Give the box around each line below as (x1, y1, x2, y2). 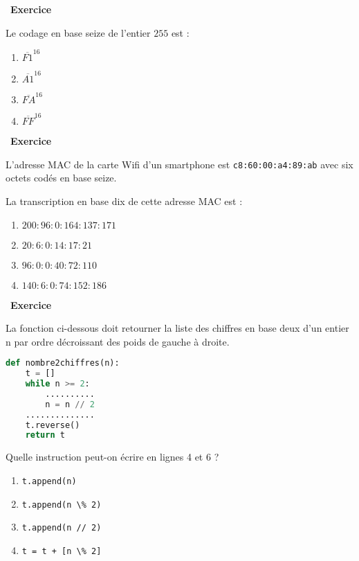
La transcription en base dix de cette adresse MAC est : (6, 193, 243, 208)
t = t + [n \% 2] (21, 546, 102, 556)
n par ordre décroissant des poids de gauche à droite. (6, 334, 230, 348)
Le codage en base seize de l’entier (6, 25, 151, 39)
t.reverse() (25, 420, 80, 430)
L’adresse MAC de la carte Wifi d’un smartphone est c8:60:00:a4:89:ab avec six (6, 157, 353, 171)
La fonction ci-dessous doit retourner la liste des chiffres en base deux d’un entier (6, 321, 349, 335)
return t (25, 430, 65, 440)
